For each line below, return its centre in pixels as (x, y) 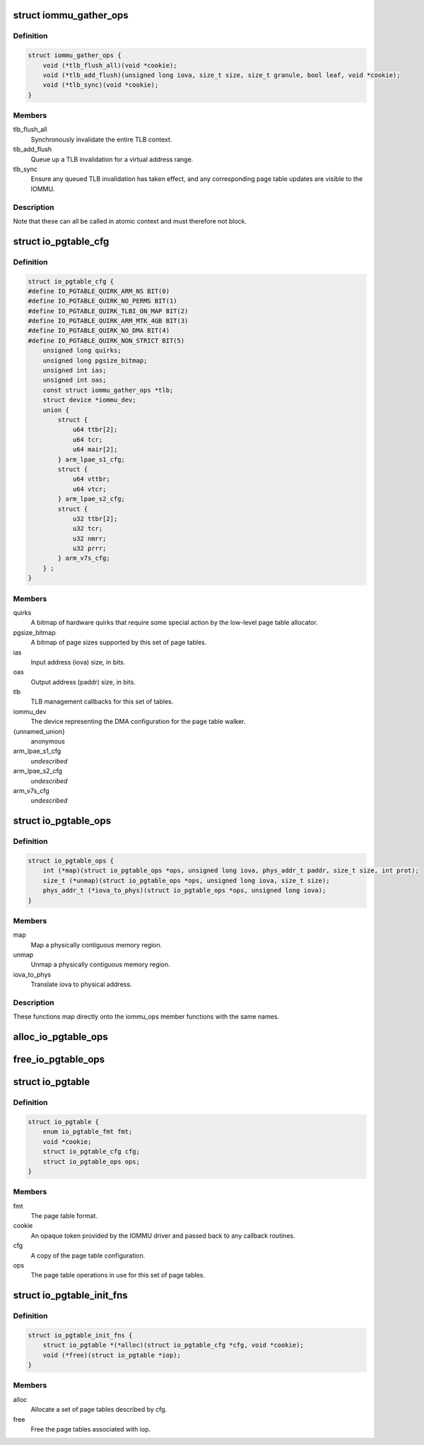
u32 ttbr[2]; (95, 519)
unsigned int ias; (75, 370)
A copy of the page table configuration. (88, 1256)
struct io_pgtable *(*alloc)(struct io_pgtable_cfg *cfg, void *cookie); (173, 1345)
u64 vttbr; (92, 479)
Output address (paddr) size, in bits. (83, 681)
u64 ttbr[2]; (95, 430)
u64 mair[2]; (95, 450)
